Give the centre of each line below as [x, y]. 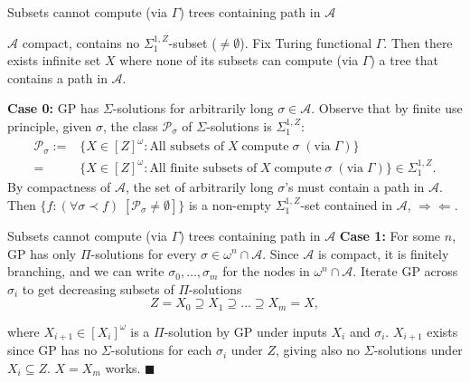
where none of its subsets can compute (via [239, 60]
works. [123, 367]
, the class [131, 125]
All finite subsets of [203, 168]
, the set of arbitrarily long [199, 187]
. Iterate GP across [405, 271]
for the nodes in [266, 271]
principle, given [50, 125]
